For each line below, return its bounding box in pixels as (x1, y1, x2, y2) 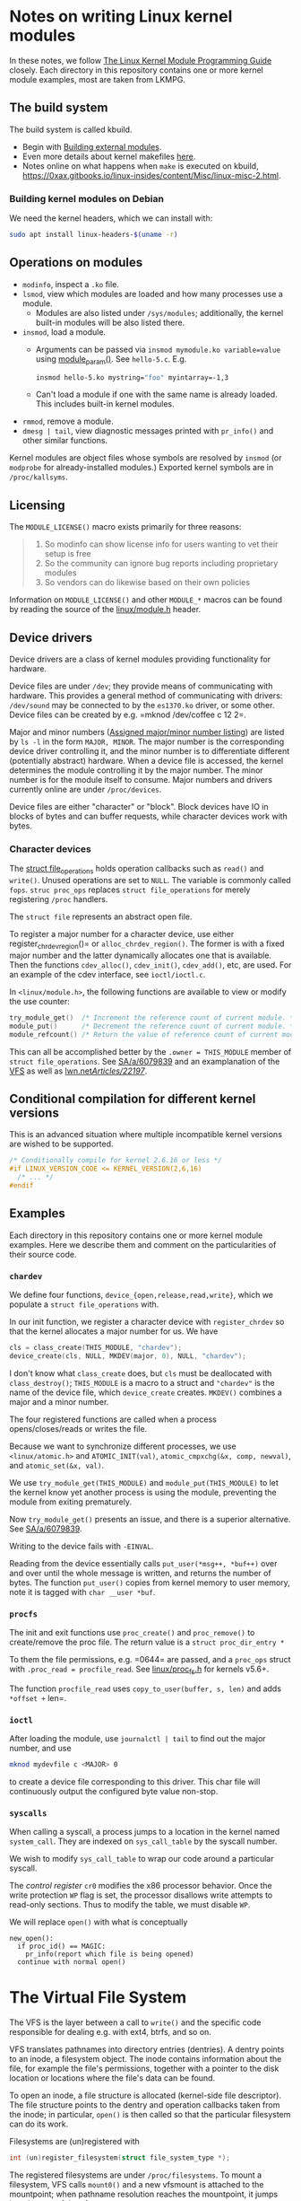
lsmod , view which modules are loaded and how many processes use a (21, 288, 284, 299)
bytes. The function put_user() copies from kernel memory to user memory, (9, 1577, 291, 1588)
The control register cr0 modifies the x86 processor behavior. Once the (9, 1881, 273, 1891)
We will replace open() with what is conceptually (9, 1916, 188, 1927)
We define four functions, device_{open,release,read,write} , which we (9, 1289, 274, 1300)
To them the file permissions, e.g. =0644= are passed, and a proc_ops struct (9, 1654, 291, 1665)
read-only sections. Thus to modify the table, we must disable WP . (9, 1899, 251, 1910)
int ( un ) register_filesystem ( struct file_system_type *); (9, 2153, 230, 2162)
